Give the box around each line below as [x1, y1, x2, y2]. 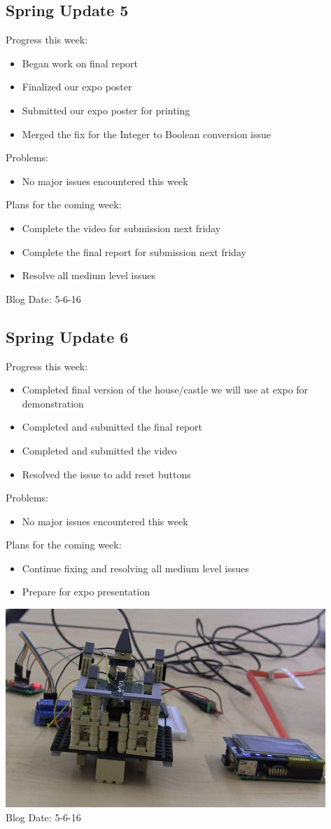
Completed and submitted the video [22, 443, 177, 457]
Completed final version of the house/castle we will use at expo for [22, 382, 309, 397]
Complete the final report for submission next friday [22, 244, 246, 259]
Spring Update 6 [6, 325, 129, 347]
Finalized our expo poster [22, 79, 132, 94]
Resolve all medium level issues [22, 268, 156, 283]
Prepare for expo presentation [22, 584, 150, 599]
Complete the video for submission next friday [22, 220, 221, 235]
